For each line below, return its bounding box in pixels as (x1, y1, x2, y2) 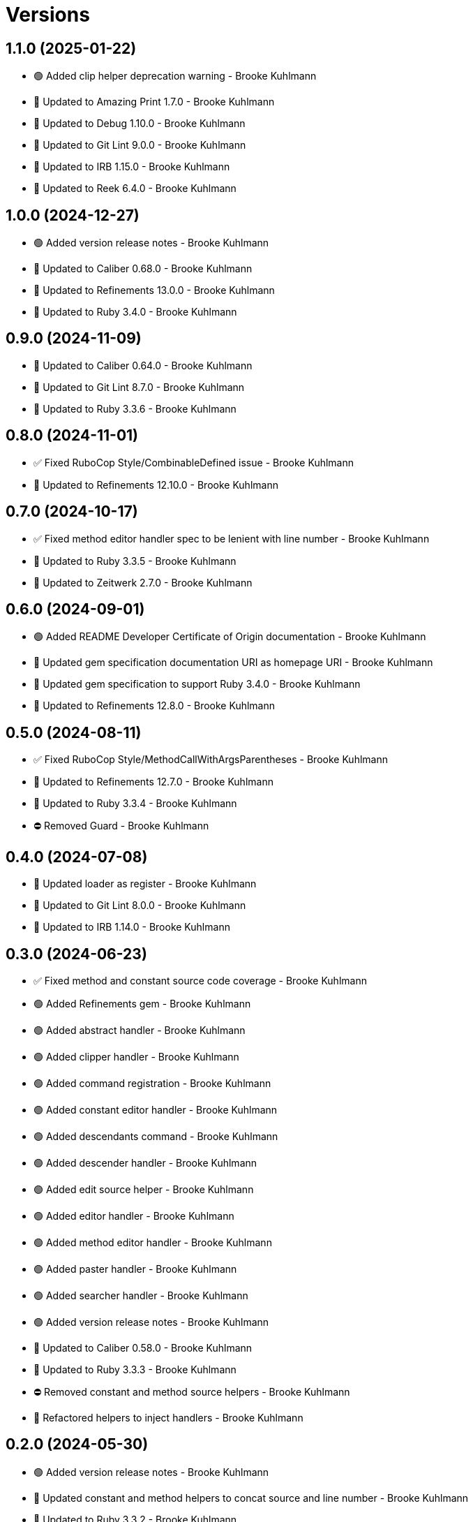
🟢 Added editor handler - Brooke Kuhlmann (33, 1209, 234, 1222)
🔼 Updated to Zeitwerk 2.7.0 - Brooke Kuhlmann (33, 576, 253, 589)
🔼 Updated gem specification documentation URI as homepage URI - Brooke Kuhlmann (33, 656, 433, 669)
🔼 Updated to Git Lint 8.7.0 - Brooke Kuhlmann (33, 380, 245, 393)
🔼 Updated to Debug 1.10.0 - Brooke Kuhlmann (33, 117, 246, 130)
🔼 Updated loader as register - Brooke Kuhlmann (33, 878, 257, 890)
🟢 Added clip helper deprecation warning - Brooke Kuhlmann (33, 70, 317, 82)
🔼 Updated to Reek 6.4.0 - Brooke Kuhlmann (33, 182, 236, 195)
